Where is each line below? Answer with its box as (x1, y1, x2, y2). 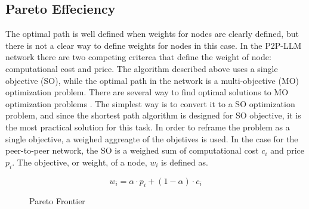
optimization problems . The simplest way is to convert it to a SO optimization (5, 97, 295, 110)
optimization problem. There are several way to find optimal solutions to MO (5, 86, 289, 98)
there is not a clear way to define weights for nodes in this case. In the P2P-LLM (5, 39, 302, 51)
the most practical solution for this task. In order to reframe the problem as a (5, 120, 290, 133)
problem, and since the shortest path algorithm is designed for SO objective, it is (5, 109, 301, 121)
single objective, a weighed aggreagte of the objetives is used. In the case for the (5, 132, 298, 145)
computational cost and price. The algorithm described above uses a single (5, 62, 278, 74)
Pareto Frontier (29, 195, 85, 207)
